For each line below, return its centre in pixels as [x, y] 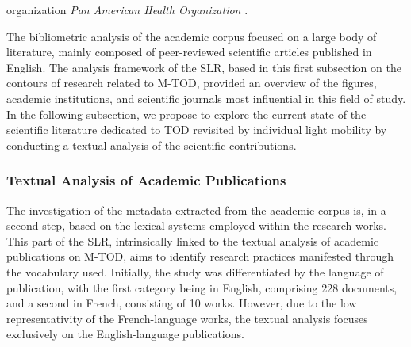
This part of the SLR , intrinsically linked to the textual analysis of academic [193, 240]
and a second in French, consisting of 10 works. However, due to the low [182, 303]
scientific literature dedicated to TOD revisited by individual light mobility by [197, 130]
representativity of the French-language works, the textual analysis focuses [187, 318]
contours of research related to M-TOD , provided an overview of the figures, [192, 83]
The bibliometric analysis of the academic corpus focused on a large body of [192, 36]
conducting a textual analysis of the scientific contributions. [152, 145]
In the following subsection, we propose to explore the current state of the [186, 114]
